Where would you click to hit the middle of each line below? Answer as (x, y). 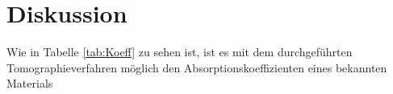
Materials (30, 83)
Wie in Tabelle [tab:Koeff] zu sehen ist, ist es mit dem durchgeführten (180, 52)
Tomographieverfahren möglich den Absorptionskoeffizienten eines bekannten (197, 67)
